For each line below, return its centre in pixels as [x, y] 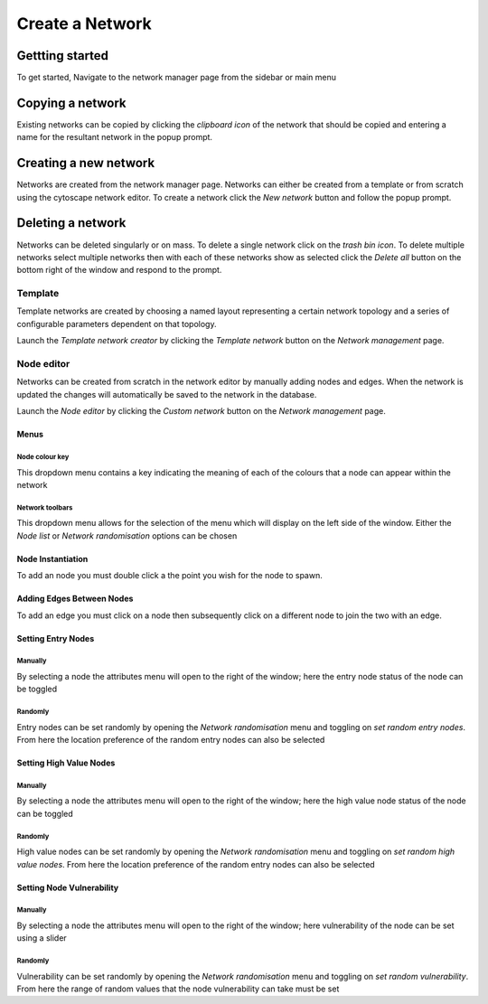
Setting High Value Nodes [66, 763]
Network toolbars [45, 507]
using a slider [42, 938]
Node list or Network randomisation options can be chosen [127, 535]
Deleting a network [71, 223]
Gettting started [62, 56]
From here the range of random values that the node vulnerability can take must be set [178, 989]
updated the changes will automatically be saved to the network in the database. [167, 394]
